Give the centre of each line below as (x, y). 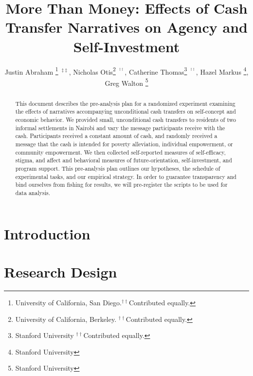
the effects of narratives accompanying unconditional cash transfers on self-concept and (126, 111)
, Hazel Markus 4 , (222, 71)
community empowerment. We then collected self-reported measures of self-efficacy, (120, 152)
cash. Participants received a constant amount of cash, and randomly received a (116, 136)
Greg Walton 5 (126, 82)
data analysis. (33, 193)
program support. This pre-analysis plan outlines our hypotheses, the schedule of (118, 168)
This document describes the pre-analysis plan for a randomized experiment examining (125, 103)
